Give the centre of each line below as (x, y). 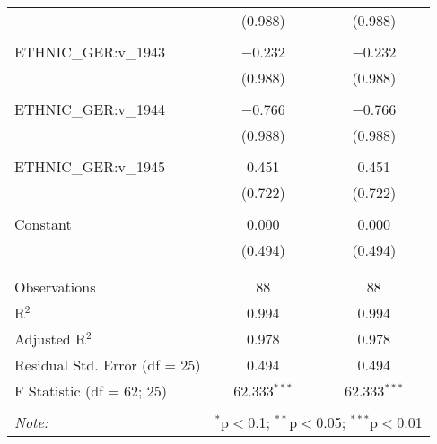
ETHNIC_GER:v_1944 (90, 109)
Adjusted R (50, 339)
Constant (43, 224)
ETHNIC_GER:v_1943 (90, 52)
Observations (55, 287)
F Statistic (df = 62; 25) (91, 391)
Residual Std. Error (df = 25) (108, 365)
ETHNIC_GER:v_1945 (90, 166)
